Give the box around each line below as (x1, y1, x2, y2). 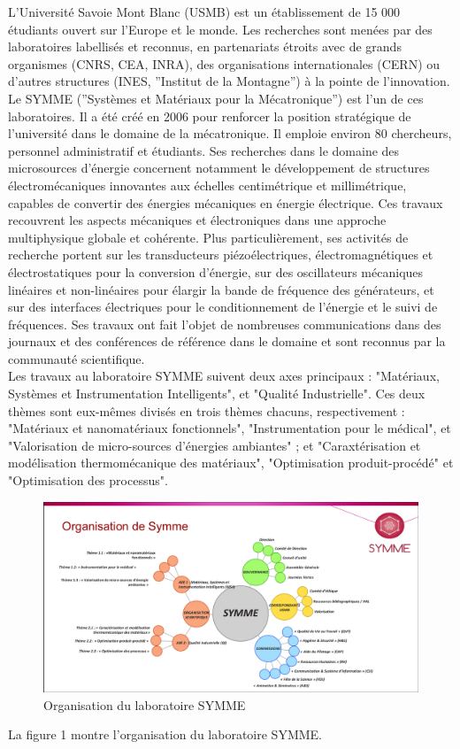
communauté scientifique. (8, 349, 145, 367)
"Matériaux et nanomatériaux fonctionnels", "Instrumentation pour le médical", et (8, 419, 451, 437)
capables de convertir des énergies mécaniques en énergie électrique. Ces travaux (8, 193, 443, 212)
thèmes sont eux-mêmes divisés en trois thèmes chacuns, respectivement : (8, 401, 405, 420)
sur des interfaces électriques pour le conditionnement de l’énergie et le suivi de (8, 297, 438, 316)
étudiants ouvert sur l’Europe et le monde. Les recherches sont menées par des (8, 19, 433, 38)
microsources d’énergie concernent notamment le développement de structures (8, 158, 430, 177)
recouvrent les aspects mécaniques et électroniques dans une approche (8, 211, 387, 229)
